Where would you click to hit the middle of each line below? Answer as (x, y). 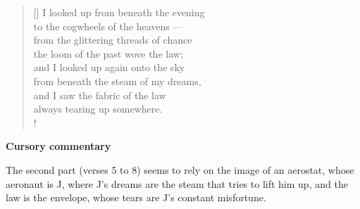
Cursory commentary (58, 146)
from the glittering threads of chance (113, 40)
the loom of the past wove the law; (108, 53)
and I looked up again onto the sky (109, 67)
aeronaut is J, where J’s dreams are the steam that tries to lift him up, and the (177, 183)
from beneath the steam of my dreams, (117, 81)
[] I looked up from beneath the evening (119, 12)
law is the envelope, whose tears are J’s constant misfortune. (136, 197)
